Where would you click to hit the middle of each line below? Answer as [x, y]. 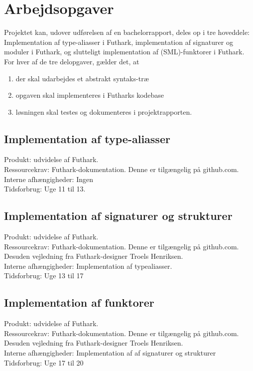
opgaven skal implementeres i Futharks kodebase [90, 95]
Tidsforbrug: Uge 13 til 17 [44, 276]
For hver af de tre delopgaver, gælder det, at [72, 61]
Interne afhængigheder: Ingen [49, 179]
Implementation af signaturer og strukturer [118, 216]
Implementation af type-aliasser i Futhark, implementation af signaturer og [119, 42]
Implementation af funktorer [79, 302]
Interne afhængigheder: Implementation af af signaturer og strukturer [110, 353]
